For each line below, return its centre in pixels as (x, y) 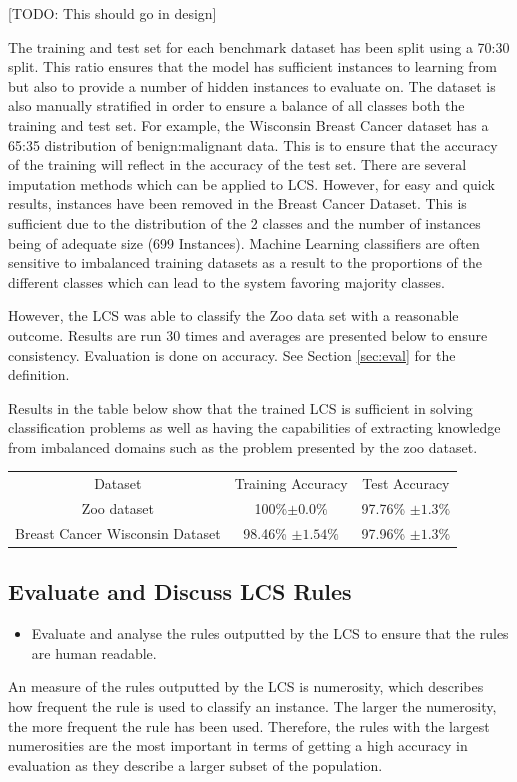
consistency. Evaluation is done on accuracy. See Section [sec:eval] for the (232, 354)
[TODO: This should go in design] (112, 13)
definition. (39, 374)
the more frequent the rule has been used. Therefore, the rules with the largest (249, 725)
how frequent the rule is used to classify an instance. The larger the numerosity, (252, 705)
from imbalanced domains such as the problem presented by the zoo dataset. (243, 446)
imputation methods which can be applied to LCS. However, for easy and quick (251, 183)
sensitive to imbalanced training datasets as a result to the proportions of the (245, 262)
